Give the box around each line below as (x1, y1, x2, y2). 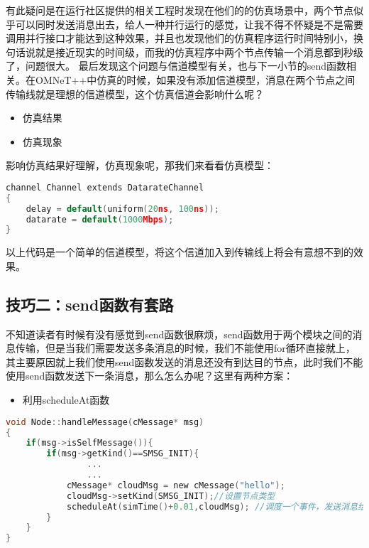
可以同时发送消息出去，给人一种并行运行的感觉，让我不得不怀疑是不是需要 (15, 16, 363, 31)
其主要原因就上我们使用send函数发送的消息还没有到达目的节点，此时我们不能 (6, 354, 363, 369)
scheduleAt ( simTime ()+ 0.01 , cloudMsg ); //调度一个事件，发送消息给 (66, 501, 366, 512)
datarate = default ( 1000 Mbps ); (26, 214, 174, 225)
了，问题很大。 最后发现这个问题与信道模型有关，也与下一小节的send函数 (6, 58, 346, 73)
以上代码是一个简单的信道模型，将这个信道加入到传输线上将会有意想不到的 (6, 245, 353, 259)
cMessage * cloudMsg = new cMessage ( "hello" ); (66, 480, 285, 490)
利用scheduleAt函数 (22, 392, 110, 407)
